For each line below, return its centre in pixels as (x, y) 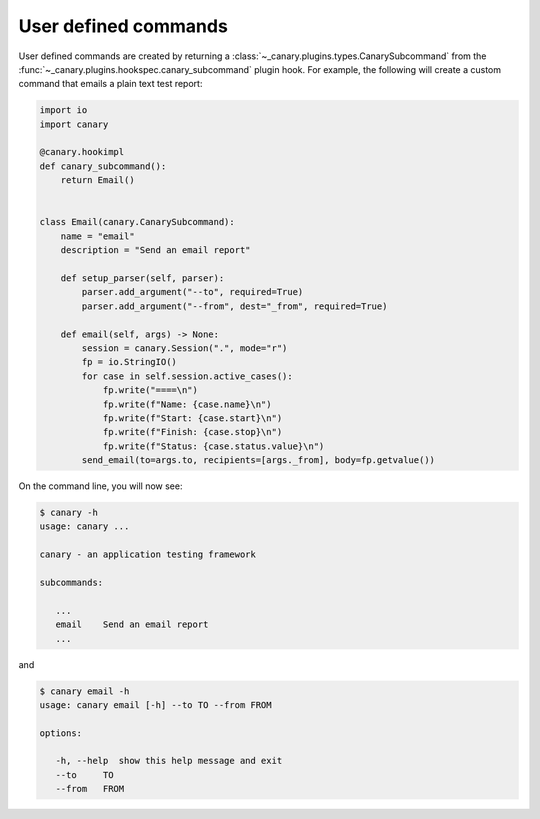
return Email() (97, 180)
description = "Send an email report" (155, 250)
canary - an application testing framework (148, 554)
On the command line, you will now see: (100, 486)
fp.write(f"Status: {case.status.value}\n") (213, 446)
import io (63, 110)
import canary (74, 124)
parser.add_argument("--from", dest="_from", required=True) (234, 306)
